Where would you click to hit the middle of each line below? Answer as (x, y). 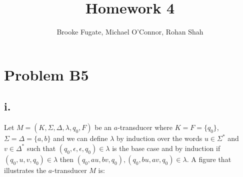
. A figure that (209, 159)
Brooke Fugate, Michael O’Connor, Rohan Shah (130, 32)
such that (41, 148)
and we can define (80, 138)
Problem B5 (46, 74)
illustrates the (25, 170)
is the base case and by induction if (166, 148)
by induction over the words (159, 138)
